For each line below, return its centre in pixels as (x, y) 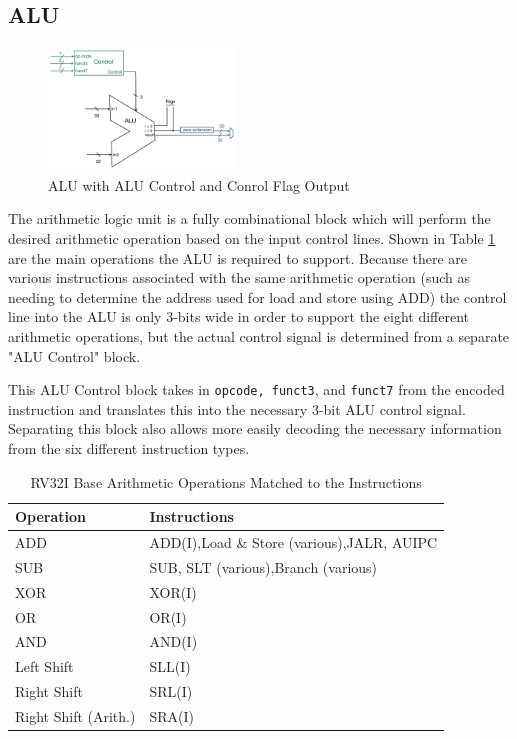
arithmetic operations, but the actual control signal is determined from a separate (259, 335)
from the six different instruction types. (129, 447)
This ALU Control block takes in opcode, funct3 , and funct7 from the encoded (256, 389)
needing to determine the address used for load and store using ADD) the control (257, 296)
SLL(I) (170, 666)
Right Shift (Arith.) (75, 715)
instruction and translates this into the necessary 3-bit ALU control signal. (237, 408)
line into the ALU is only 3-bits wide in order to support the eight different (239, 316)
